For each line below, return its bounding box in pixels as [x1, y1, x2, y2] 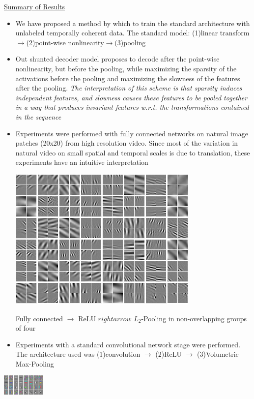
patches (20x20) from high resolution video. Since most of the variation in [15, 138, 238, 148]
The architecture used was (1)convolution [15, 349, 141, 359]
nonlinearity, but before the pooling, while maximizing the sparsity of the [15, 63, 237, 73]
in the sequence [15, 111, 61, 122]
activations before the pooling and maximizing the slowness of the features [15, 73, 240, 83]
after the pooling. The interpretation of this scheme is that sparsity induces [15, 83, 242, 93]
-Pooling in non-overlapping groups [141, 313, 247, 323]
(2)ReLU [155, 349, 182, 359]
